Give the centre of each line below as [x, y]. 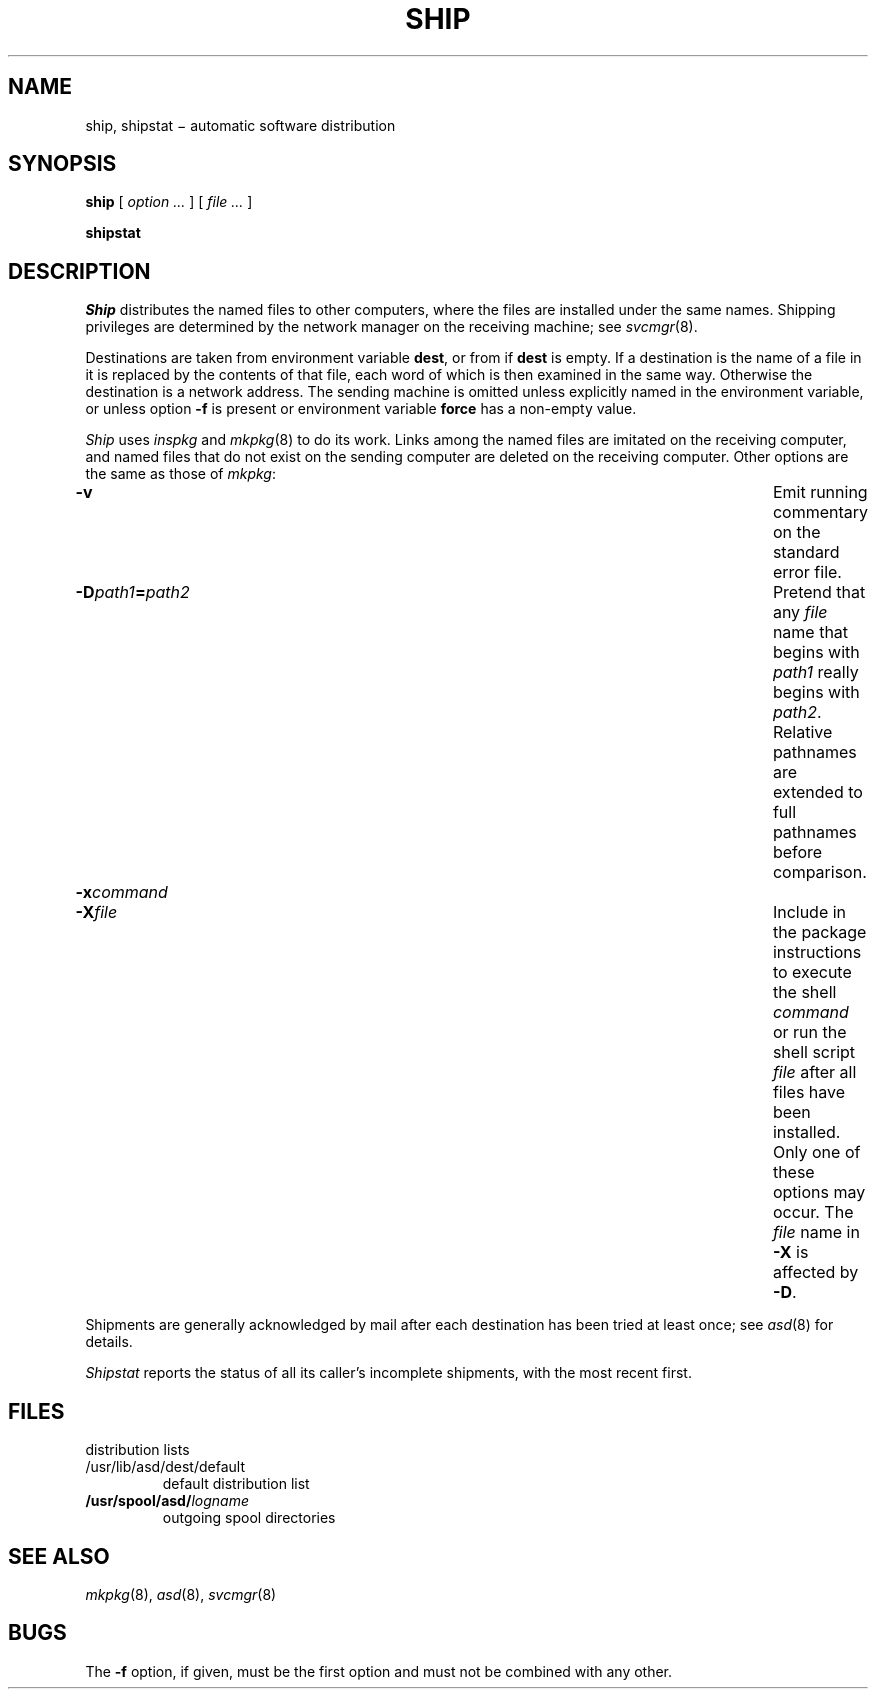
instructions [817, 952]
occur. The [813, 1212]
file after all [814, 1072]
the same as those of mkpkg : [180, 474]
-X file [96, 912]
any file [800, 612]
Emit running [820, 492]
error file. [807, 572]
